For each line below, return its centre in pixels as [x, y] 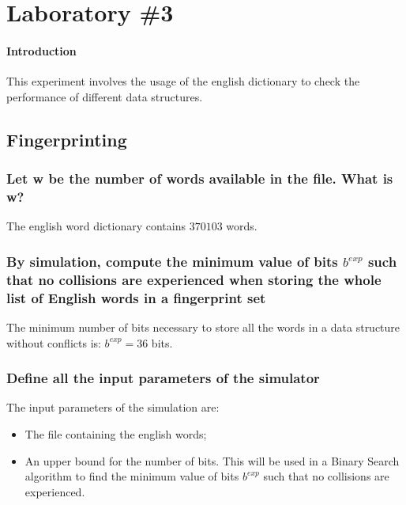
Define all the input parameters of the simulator [163, 378]
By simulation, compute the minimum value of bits [172, 261]
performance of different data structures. [105, 96]
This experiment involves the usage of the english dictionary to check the [183, 81]
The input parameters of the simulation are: [113, 407]
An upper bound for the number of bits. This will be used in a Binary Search [212, 460]
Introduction [41, 50]
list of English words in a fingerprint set [136, 297]
